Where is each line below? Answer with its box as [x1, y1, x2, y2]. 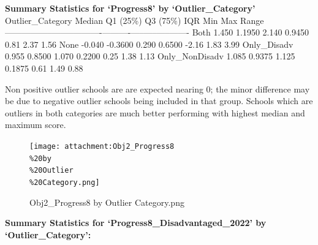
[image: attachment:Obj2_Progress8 [29, 141, 175, 151]
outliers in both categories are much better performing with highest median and [5, 106, 305, 119]
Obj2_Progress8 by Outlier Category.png [29, 195, 184, 208]
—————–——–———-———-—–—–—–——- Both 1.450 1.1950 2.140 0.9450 [5, 26, 309, 39]
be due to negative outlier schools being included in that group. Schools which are [5, 94, 313, 107]
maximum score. [5, 118, 66, 131]
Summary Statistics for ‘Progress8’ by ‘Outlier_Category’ [5, 2, 256, 14]
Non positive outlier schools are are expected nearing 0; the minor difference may [5, 82, 310, 95]
